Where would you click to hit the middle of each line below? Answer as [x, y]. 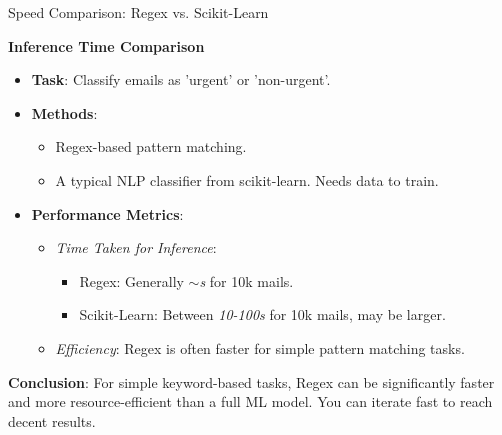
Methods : [64, 112]
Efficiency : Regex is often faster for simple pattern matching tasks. [260, 347]
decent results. [52, 420]
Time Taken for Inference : [136, 247]
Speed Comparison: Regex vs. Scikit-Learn [138, 12]
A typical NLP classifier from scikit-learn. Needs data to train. [247, 179]
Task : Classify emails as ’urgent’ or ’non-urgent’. [181, 79]
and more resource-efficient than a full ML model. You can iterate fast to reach [250, 401]
